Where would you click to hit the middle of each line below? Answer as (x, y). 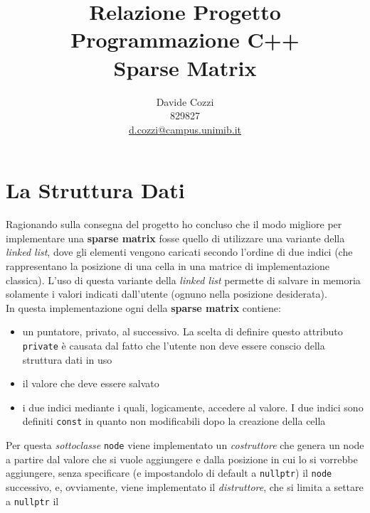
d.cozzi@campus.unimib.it (185, 129)
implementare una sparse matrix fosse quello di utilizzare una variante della (175, 238)
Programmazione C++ (185, 39)
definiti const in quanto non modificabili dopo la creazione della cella (174, 421)
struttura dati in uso (67, 359)
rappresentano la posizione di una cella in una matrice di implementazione (168, 266)
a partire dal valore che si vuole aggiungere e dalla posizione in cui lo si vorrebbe (182, 459)
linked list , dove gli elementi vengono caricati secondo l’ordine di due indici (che (179, 252)
